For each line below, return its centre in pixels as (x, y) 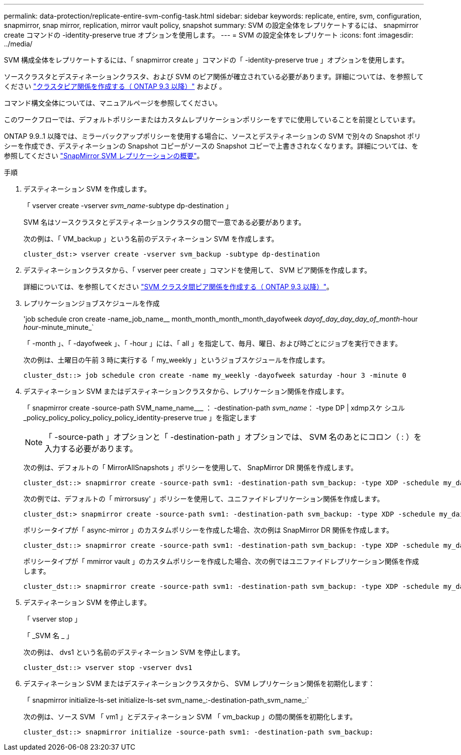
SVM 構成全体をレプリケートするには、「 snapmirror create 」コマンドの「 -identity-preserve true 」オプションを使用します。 (206, 60)
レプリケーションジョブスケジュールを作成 (92, 303)
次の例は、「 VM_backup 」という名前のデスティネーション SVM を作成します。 (151, 239)
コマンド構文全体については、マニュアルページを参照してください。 (113, 103)
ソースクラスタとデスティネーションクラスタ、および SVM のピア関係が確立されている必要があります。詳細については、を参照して (214, 76)
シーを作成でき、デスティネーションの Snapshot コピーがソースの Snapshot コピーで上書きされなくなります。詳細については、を (211, 146)
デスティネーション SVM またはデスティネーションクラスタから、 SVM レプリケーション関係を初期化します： (199, 683)
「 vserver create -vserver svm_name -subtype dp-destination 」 (128, 205)
